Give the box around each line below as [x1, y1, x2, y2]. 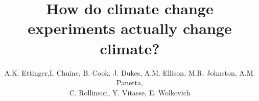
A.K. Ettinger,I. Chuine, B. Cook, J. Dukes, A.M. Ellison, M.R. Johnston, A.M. [4, 67, 255, 78]
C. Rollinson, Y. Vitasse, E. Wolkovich [69, 87, 191, 97]
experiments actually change [28, 18, 232, 39]
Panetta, [116, 77, 143, 88]
